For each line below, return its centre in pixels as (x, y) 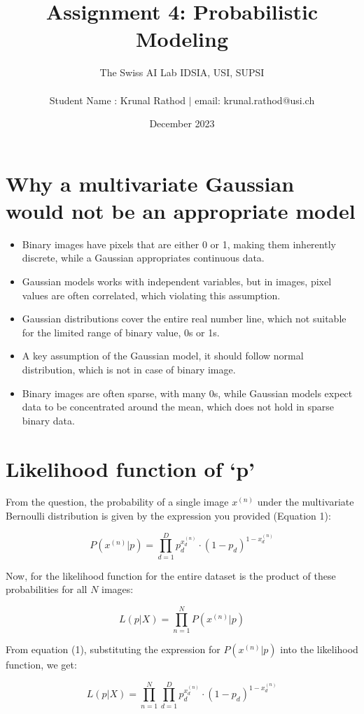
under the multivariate (306, 502)
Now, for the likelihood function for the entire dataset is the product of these (171, 575)
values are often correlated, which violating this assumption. (151, 295)
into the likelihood (319, 649)
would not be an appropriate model (181, 210)
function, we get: (41, 665)
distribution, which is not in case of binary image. (129, 369)
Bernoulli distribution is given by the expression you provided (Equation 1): (168, 516)
